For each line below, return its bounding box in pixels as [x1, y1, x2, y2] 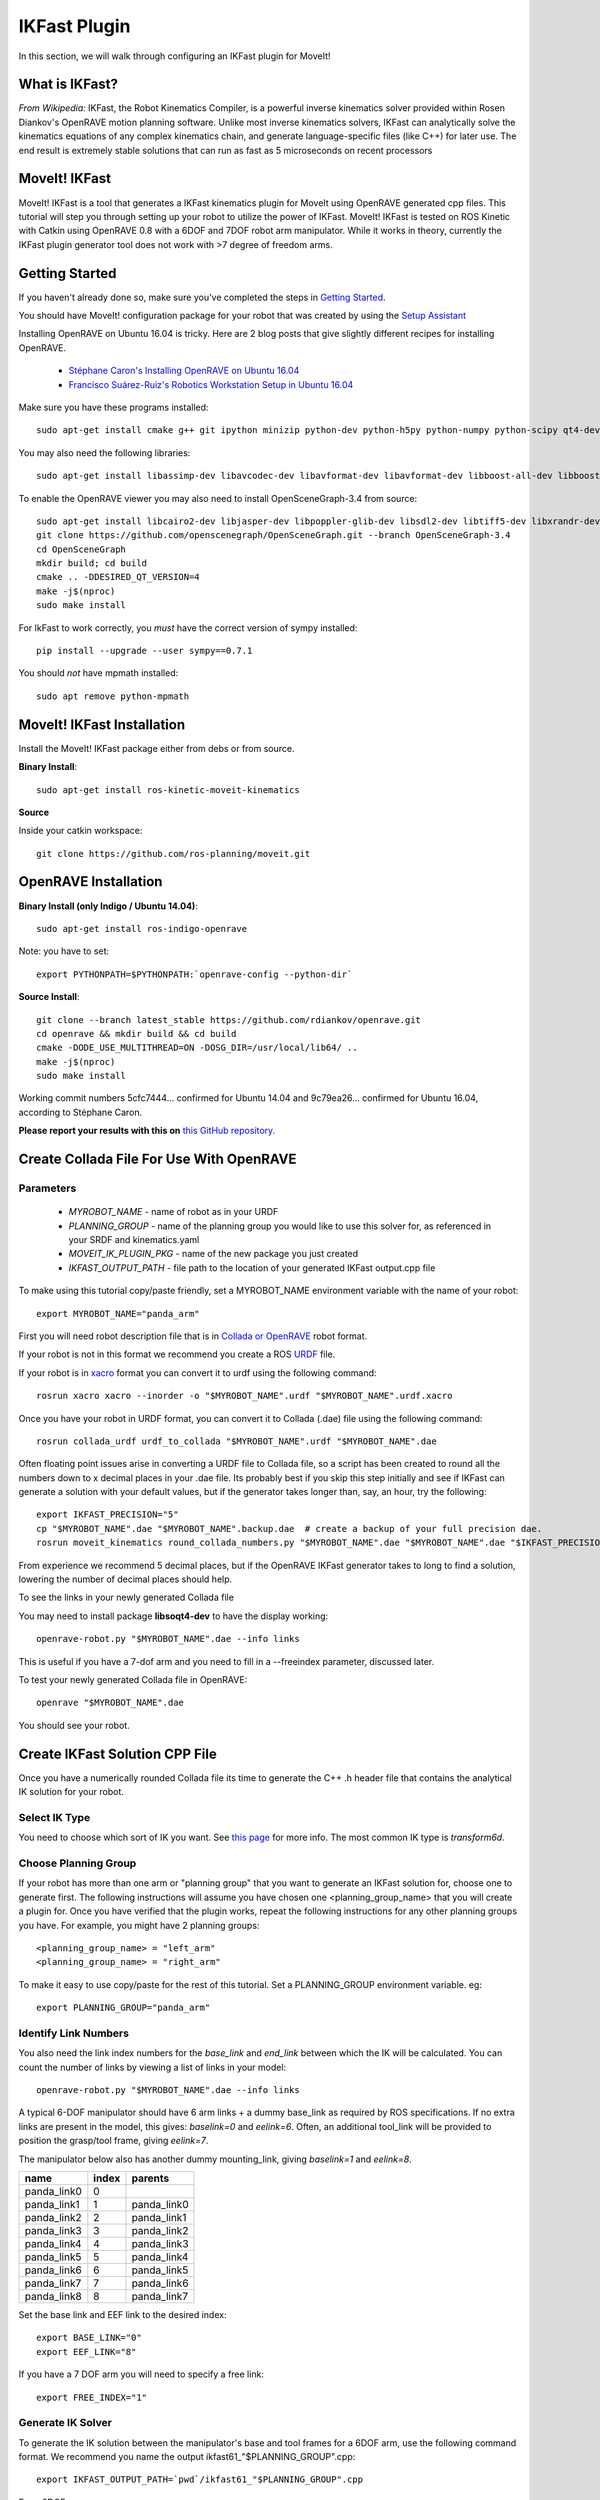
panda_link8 [24, 2289, 82, 2303]
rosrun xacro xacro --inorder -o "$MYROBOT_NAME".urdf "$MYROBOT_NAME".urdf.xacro [36, 1390, 453, 1402]
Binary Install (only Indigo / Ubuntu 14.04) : [18, 900, 199, 912]
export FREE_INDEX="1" [36, 2391, 148, 2403]
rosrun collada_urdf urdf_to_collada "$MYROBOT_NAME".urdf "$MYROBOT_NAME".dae [36, 1435, 437, 1447]
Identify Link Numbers [18, 2026, 130, 2040]
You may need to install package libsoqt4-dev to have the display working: [18, 1610, 329, 1622]
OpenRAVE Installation [18, 873, 163, 890]
